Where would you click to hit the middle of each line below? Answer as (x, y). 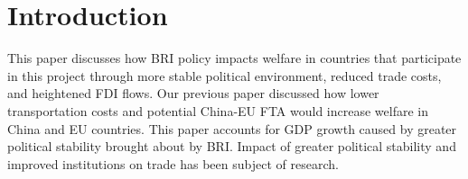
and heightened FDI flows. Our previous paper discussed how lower (193, 93)
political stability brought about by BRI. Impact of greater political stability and (232, 146)
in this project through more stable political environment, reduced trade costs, (225, 75)
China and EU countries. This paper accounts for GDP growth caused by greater (232, 128)
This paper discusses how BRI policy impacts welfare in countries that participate (234, 58)
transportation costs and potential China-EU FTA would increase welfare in (218, 110)
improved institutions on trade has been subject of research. (173, 163)
